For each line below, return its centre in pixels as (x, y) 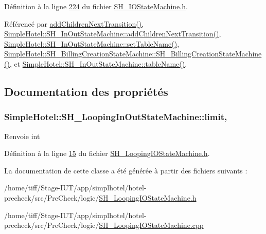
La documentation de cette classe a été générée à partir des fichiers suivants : (126, 170)
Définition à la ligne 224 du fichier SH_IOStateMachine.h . (96, 6)
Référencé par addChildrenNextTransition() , (74, 23)
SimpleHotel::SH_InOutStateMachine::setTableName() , (92, 43)
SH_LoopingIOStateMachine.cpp (151, 225)
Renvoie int (22, 136)
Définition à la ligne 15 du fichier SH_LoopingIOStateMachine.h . (107, 153)
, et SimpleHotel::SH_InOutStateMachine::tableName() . (98, 63)
